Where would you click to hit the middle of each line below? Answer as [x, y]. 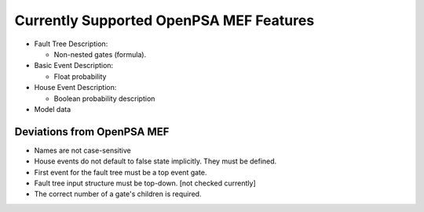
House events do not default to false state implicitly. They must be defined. [155, 161]
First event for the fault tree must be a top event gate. [121, 172]
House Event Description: [75, 88]
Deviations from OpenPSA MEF [92, 132]
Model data [53, 109]
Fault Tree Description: [71, 44]
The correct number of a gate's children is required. [118, 194]
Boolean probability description [104, 99]
